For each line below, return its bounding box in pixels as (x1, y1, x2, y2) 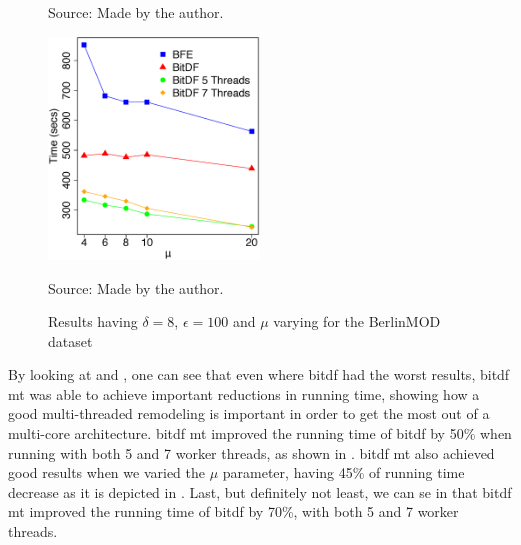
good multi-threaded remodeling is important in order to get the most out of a (8, 403, 490, 424)
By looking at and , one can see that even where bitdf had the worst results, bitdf (8, 364, 510, 385)
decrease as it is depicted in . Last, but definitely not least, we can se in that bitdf (8, 481, 512, 502)
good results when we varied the (8, 462, 205, 483)
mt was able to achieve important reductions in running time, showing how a (8, 383, 480, 404)
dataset (48, 330, 93, 351)
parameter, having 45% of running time (222, 462, 465, 483)
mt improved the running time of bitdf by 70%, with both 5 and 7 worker (8, 501, 459, 522)
